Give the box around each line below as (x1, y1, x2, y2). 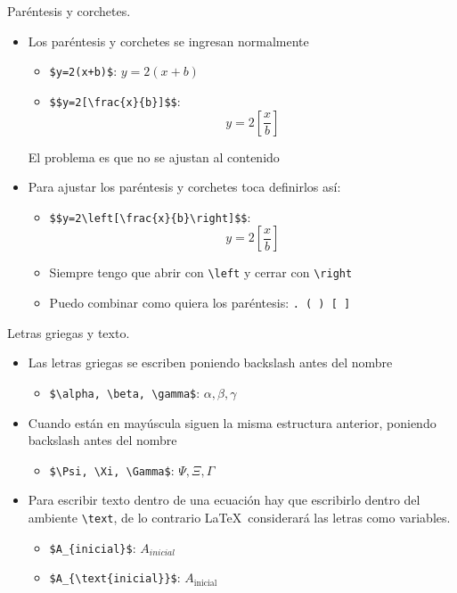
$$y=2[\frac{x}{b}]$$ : (49, 91, 181, 110)
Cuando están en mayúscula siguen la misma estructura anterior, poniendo (28, 413, 437, 432)
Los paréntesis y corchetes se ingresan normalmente (28, 31, 309, 50)
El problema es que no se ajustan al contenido (28, 147, 280, 166)
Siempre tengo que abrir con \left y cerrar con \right (49, 263, 353, 282)
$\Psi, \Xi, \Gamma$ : (49, 460, 175, 479)
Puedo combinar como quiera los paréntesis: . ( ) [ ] (49, 293, 351, 311)
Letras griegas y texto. (7, 323, 130, 342)
